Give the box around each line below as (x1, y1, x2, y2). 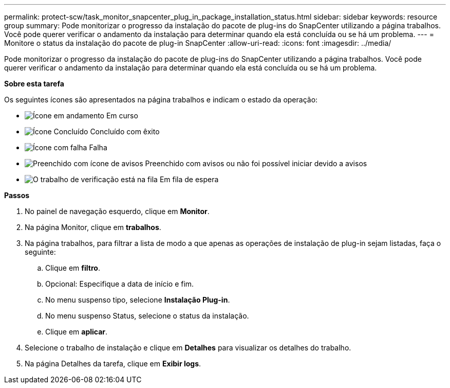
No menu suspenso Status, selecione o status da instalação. (45, 311, 249, 320)
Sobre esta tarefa (4, 79, 64, 88)
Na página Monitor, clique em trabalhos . (25, 223, 161, 232)
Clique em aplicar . (45, 327, 108, 336)
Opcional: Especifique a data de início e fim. (45, 279, 194, 288)
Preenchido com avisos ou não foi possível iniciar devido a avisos (145, 159, 367, 168)
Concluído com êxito (90, 127, 160, 136)
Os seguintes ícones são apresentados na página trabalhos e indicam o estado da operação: (4, 95, 318, 104)
